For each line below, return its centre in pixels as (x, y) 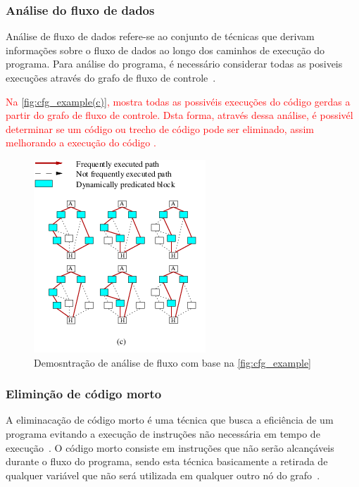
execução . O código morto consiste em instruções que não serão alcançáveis (170, 447)
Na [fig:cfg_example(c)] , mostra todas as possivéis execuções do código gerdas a (178, 101)
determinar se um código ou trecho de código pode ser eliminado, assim (160, 128)
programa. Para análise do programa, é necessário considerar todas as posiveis (174, 64)
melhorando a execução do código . (81, 143)
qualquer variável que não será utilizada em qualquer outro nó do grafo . (163, 475)
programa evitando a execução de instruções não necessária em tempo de (163, 433)
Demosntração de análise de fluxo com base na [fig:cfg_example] (172, 362)
